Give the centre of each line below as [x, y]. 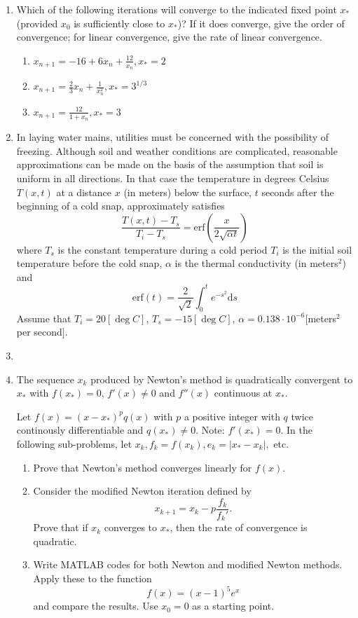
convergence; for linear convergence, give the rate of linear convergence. [169, 37]
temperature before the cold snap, [89, 263]
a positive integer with [232, 416]
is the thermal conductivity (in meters [256, 263]
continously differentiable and [80, 430]
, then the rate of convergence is [239, 527]
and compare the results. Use [96, 606]
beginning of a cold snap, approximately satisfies [121, 206]
